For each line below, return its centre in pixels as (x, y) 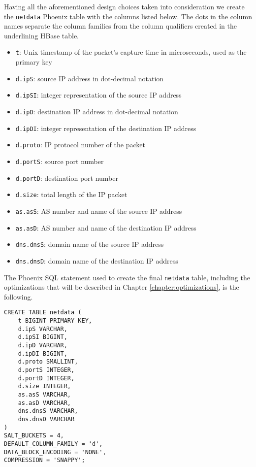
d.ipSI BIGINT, (43, 337)
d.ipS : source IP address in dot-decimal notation (90, 78)
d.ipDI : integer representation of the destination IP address (106, 128)
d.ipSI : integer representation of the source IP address (98, 95)
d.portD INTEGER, (46, 378)
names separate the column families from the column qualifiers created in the (120, 26)
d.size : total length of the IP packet (71, 194)
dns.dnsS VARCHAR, (48, 411)
